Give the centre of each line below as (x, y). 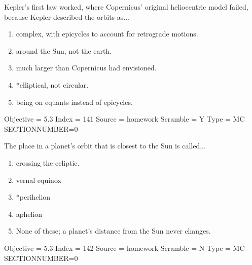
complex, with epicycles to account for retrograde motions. (107, 34)
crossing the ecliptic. (48, 162)
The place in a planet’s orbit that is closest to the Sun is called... (105, 146)
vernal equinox (39, 180)
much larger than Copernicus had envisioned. (86, 68)
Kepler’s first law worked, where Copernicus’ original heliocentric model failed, (126, 7)
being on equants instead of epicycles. (74, 102)
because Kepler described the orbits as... (67, 16)
